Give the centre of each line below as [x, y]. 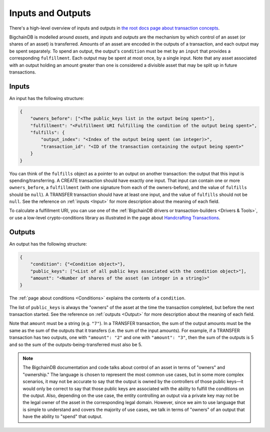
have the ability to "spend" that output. [62, 416]
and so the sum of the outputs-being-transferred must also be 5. [76, 344]
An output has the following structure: [48, 244]
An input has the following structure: [47, 98]
